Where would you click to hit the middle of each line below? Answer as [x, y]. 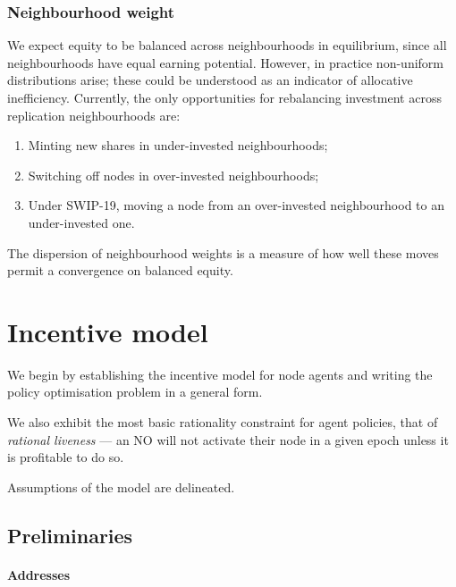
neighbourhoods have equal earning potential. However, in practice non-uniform [225, 62]
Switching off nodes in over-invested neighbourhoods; [173, 175]
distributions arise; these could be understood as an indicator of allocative [210, 80]
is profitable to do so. [66, 457]
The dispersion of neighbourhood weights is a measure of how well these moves [223, 252]
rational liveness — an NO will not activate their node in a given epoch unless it [228, 439]
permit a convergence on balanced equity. [120, 270]
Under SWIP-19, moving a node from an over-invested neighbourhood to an [236, 205]
